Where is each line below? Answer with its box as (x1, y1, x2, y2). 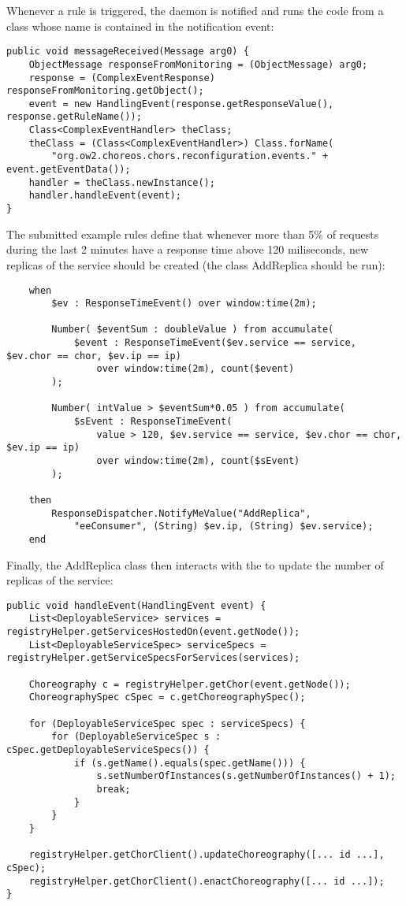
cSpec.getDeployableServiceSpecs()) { (6, 744, 210, 756)
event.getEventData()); (6, 164, 131, 176)
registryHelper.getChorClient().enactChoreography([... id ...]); (28, 875, 385, 887)
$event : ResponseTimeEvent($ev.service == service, (73, 337, 356, 349)
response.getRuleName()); (6, 111, 142, 123)
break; (96, 784, 131, 795)
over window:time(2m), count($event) (96, 363, 295, 375)
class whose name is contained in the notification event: (6, 17, 274, 34)
